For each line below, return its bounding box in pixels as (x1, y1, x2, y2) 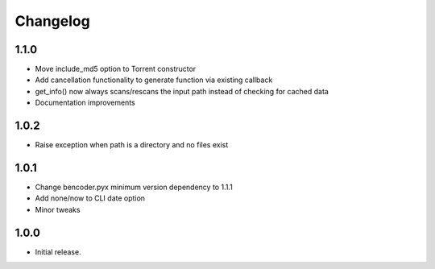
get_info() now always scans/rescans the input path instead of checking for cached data (35, 86, 329, 96)
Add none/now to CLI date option (35, 193, 145, 203)
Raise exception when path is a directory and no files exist (35, 140, 229, 150)
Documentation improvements (35, 97, 136, 108)
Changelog (14, 12, 90, 30)
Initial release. (35, 246, 81, 257)
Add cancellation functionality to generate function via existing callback (35, 75, 273, 85)
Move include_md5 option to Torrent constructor (35, 64, 197, 74)
